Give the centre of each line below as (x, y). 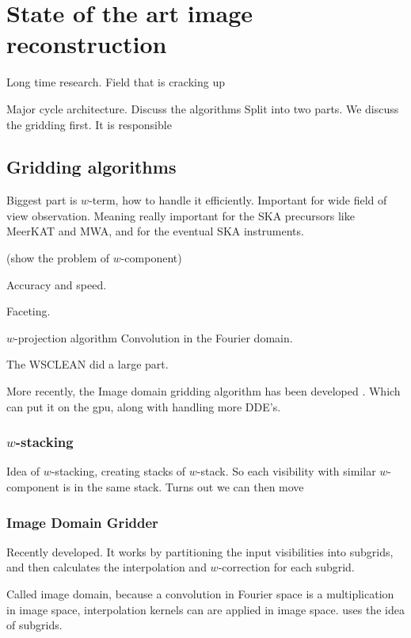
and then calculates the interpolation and (107, 567)
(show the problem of (58, 258)
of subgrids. (34, 625)
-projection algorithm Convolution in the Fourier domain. (154, 337)
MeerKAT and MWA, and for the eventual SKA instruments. (155, 231)
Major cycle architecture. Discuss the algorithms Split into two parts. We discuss (203, 108)
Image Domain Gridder (82, 522)
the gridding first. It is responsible (89, 124)
